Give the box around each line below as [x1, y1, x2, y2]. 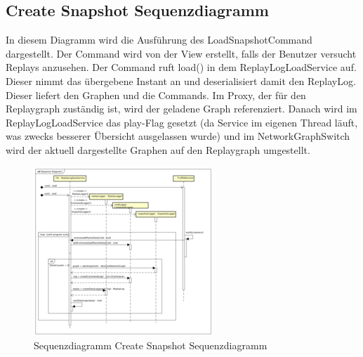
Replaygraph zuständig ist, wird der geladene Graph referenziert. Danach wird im [6, 101, 357, 116]
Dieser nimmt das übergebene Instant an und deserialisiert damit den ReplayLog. [6, 73, 356, 88]
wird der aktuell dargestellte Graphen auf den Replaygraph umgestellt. [6, 142, 310, 157]
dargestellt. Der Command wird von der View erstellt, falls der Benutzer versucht [6, 46, 357, 60]
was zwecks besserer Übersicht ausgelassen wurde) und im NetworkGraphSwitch [6, 129, 350, 143]
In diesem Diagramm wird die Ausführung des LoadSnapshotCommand [6, 32, 312, 47]
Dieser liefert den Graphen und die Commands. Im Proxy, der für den [6, 87, 306, 102]
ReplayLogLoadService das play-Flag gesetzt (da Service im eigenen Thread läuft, [6, 115, 358, 129]
